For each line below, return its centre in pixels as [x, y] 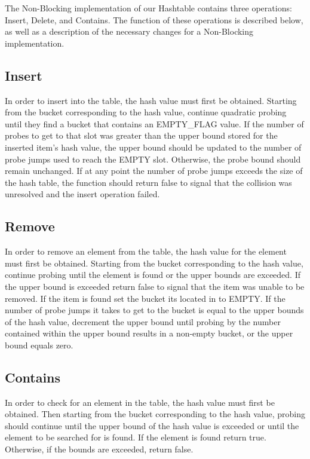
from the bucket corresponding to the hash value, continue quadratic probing [146, 112]
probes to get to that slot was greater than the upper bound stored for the [141, 135]
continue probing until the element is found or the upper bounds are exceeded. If [153, 275]
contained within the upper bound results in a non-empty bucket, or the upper [149, 333]
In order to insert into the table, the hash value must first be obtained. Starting [151, 100]
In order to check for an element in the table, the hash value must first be [140, 402]
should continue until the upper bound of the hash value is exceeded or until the [152, 425]
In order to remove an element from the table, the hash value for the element [146, 251]
